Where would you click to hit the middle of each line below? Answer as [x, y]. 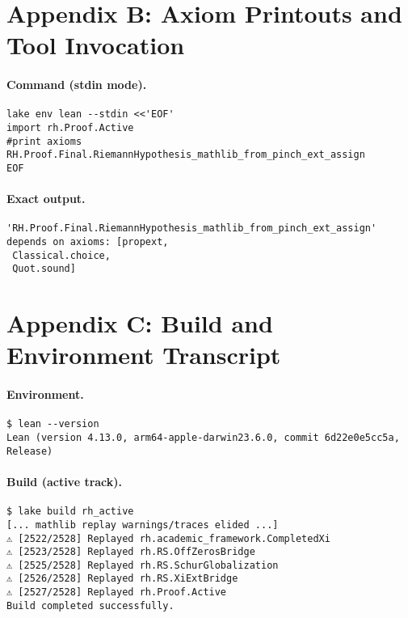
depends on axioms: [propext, [88, 242]
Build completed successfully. [90, 605]
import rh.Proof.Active [70, 128]
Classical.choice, [61, 255]
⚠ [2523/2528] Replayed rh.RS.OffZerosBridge [131, 552]
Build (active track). [65, 481]
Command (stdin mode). [77, 85]
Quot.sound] [44, 269]
